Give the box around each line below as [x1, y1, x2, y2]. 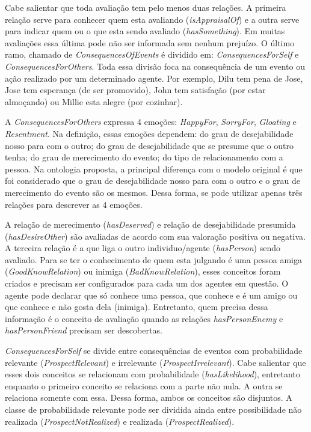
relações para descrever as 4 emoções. [5, 198, 143, 210]
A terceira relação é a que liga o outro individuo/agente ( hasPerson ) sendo [5, 242, 280, 254]
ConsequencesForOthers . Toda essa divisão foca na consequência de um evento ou [5, 59, 305, 72]
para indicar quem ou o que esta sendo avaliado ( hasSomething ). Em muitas [5, 25, 285, 37]
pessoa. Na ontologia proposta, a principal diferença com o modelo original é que [5, 162, 303, 175]
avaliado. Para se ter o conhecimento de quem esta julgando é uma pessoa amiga [5, 253, 303, 266]
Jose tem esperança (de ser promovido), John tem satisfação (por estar [5, 84, 266, 96]
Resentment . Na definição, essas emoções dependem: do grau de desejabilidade [5, 127, 294, 139]
